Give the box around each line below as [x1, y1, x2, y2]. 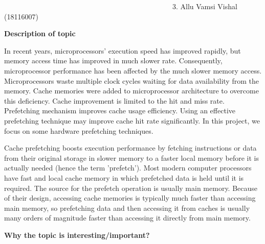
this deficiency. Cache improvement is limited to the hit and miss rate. [4, 95, 225, 106]
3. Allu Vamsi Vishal [172, 1, 237, 11]
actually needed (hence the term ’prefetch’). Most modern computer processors [4, 162, 252, 173]
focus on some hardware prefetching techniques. [4, 125, 153, 136]
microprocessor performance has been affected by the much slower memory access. [4, 65, 262, 76]
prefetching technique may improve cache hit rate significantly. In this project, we [4, 115, 260, 126]
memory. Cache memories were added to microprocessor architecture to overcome [4, 85, 259, 96]
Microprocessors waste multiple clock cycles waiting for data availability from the [4, 75, 259, 86]
